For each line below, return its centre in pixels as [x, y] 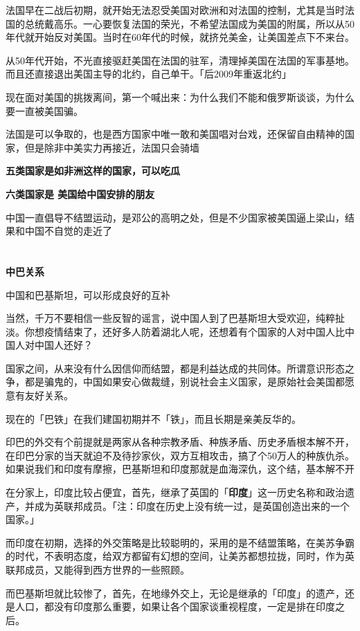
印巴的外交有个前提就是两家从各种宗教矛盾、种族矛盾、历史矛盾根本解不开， [180, 442]
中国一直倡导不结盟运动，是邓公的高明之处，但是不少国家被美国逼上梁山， [175, 217]
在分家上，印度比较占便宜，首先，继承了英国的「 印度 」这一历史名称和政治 [175, 492]
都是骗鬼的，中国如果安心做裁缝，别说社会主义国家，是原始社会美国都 [184, 382]
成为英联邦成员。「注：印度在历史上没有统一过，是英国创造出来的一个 [192, 505]
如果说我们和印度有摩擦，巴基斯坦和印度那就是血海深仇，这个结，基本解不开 [180, 469]
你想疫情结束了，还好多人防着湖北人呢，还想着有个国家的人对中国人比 [184, 331]
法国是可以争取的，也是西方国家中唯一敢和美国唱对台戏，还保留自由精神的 [175, 134]
